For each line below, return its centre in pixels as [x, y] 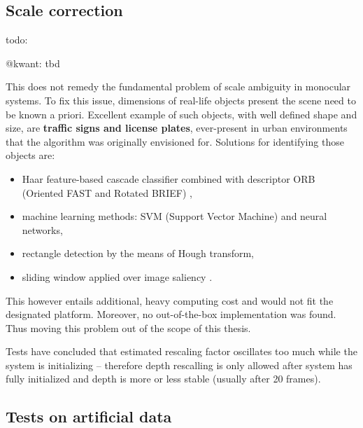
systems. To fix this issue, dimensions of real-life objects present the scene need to [181, 100]
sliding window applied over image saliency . [117, 276]
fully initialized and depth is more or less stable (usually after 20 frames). [163, 379]
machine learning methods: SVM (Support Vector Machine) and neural [175, 216]
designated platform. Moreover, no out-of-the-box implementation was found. [171, 314]
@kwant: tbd [33, 63]
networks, [42, 229]
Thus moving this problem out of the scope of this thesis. [128, 327]
